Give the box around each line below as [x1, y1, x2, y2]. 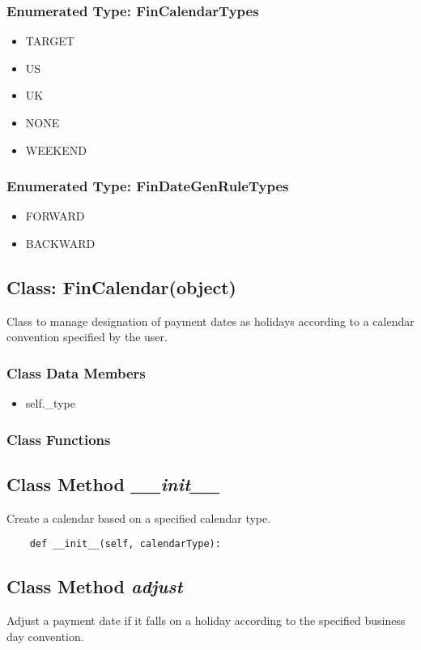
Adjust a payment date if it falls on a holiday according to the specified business [6, 612, 406, 629]
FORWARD [25, 207, 85, 225]
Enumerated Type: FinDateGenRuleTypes [6, 176, 289, 196]
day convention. [6, 627, 84, 644]
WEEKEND [25, 141, 87, 158]
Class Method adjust [6, 574, 183, 599]
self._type [25, 395, 75, 412]
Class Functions [6, 429, 111, 449]
